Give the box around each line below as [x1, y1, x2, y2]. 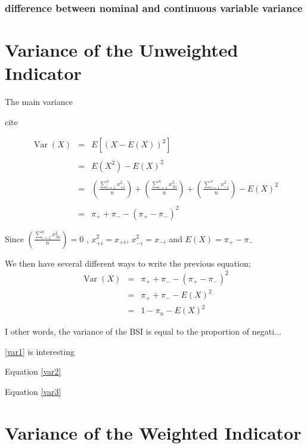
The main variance [5, 95, 73, 108]
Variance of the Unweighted [5, 38, 238, 62]
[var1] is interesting [5, 345, 75, 357]
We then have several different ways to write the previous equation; [5, 257, 251, 269]
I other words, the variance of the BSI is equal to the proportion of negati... [5, 325, 281, 338]
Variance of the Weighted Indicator [5, 420, 302, 444]
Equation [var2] [5, 365, 61, 378]
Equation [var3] [5, 385, 61, 397]
